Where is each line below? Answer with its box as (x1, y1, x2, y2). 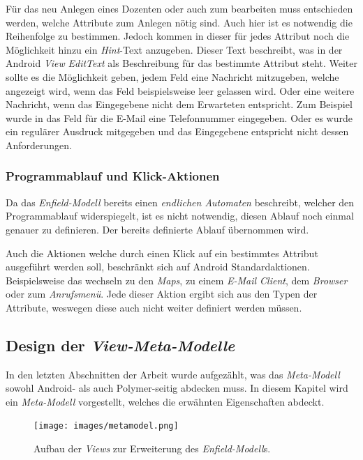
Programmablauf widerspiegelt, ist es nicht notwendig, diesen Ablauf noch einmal (6, 208, 354, 223)
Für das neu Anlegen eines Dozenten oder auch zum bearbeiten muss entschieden (6, 1, 353, 15)
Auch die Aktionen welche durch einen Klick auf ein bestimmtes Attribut (6, 245, 318, 260)
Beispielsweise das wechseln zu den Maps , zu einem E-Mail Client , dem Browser (6, 273, 348, 287)
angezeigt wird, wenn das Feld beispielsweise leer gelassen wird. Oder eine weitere (6, 83, 355, 98)
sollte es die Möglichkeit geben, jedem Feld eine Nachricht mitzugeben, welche (6, 69, 339, 84)
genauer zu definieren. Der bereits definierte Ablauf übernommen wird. (6, 222, 309, 236)
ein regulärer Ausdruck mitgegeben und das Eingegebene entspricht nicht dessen (6, 124, 349, 139)
